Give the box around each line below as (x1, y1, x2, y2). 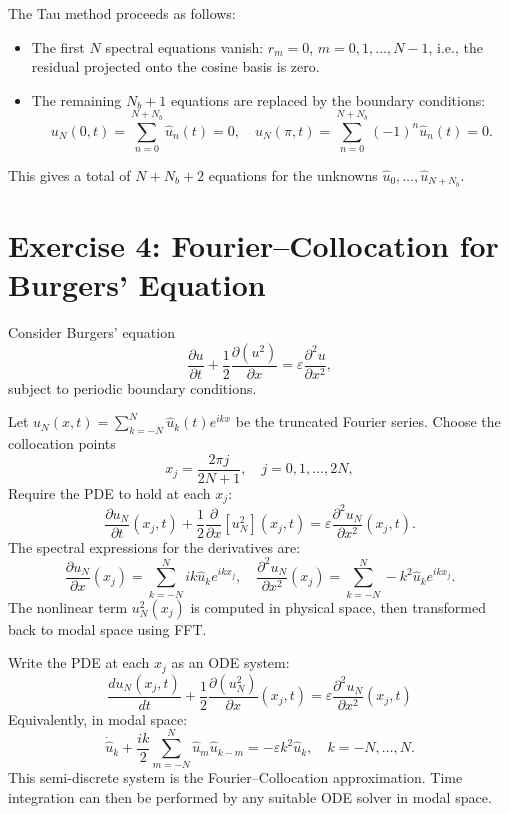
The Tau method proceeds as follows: (8, 3, 236, 23)
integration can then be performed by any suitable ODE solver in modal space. (8, 787, 492, 808)
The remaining (31, 89, 122, 110)
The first (31, 36, 85, 57)
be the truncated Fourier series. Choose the (235, 411, 501, 432)
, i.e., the (428, 36, 483, 57)
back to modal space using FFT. (8, 618, 207, 639)
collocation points (8, 433, 116, 454)
